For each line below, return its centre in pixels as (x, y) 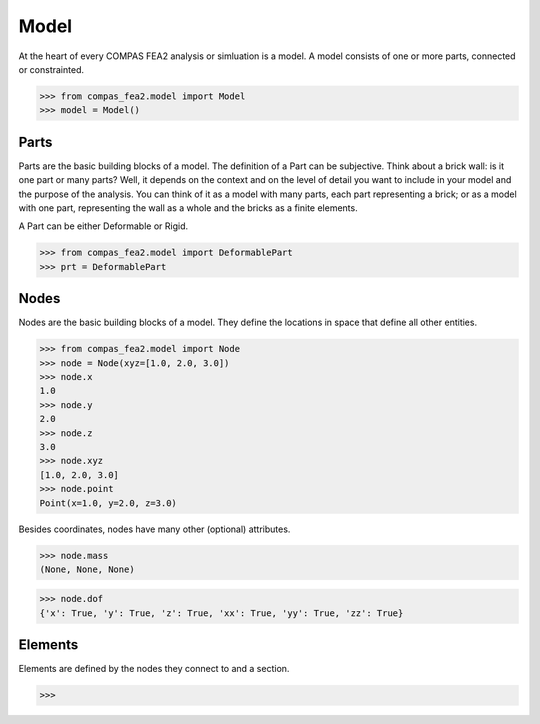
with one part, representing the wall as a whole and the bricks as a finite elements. (188, 207)
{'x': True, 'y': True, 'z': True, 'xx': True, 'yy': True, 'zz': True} (221, 613)
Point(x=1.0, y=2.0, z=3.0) (108, 503)
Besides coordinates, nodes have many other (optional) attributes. (154, 529)
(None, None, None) (87, 569)
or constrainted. (51, 69)
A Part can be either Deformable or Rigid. (103, 226)
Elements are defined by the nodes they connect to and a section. (154, 669)
